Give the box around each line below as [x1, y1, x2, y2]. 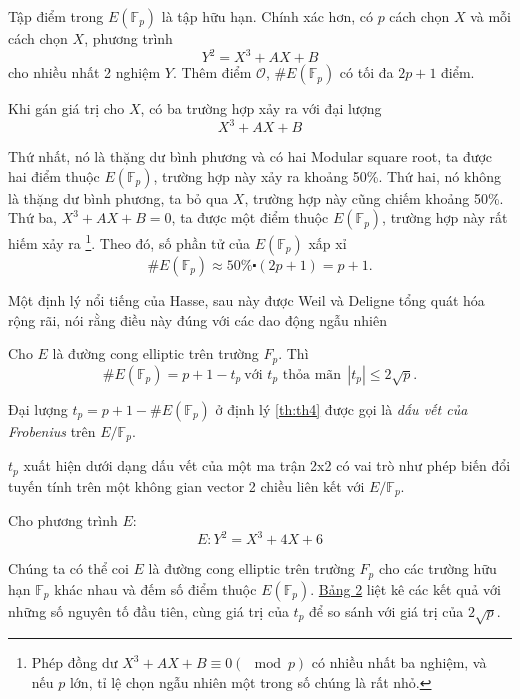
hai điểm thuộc [8, 165, 100, 186]
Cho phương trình [8, 510, 118, 531]
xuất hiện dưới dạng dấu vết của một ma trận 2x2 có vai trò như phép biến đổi [23, 455, 511, 476]
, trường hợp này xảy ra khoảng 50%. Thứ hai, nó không [153, 165, 501, 186]
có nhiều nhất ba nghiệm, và [311, 652, 487, 673]
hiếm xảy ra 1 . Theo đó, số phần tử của [8, 230, 251, 254]
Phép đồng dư [31, 652, 118, 673]
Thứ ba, [8, 207, 58, 228]
